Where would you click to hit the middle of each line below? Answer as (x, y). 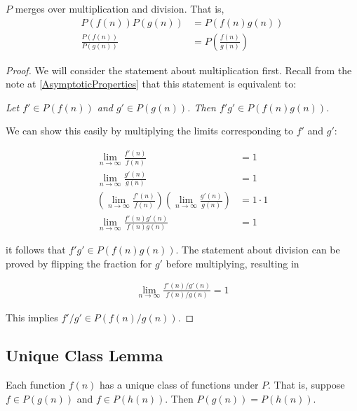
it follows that (36, 250)
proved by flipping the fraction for (79, 263)
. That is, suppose (307, 384)
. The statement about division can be (258, 250)
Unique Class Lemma (85, 355)
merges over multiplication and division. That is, (120, 8)
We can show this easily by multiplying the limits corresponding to (149, 131)
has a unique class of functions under (179, 384)
